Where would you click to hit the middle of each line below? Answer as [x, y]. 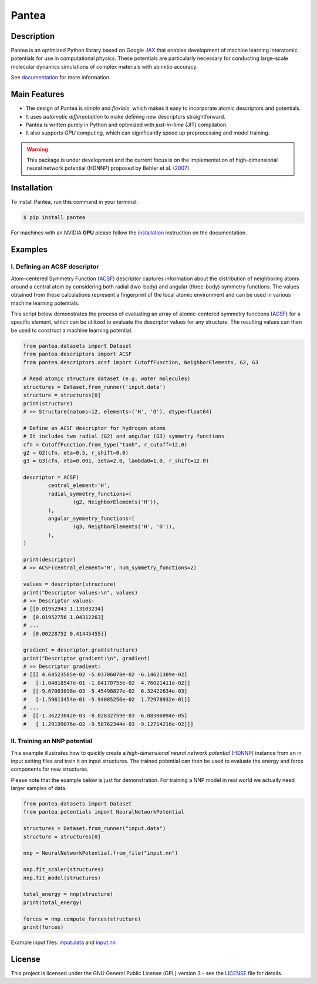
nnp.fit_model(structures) [62, 878]
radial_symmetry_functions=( [90, 494]
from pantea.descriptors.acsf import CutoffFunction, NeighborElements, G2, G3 [141, 362]
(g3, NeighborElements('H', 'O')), [124, 527]
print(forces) [43, 927]
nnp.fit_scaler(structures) [63, 870]
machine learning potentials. [45, 303]
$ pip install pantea [54, 218]
